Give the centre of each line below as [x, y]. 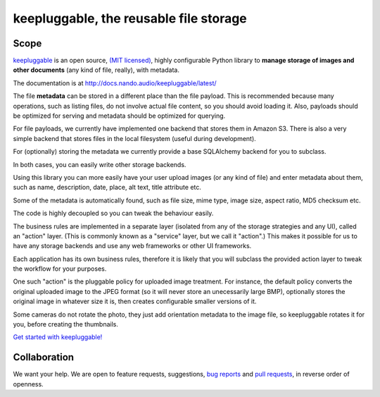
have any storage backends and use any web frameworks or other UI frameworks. [132, 246]
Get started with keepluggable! [58, 337]
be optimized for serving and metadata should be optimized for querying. [119, 116]
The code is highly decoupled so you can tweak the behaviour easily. [113, 213]
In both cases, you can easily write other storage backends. [100, 164]
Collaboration [43, 357]
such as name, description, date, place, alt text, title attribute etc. [107, 188]
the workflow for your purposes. [60, 269]
